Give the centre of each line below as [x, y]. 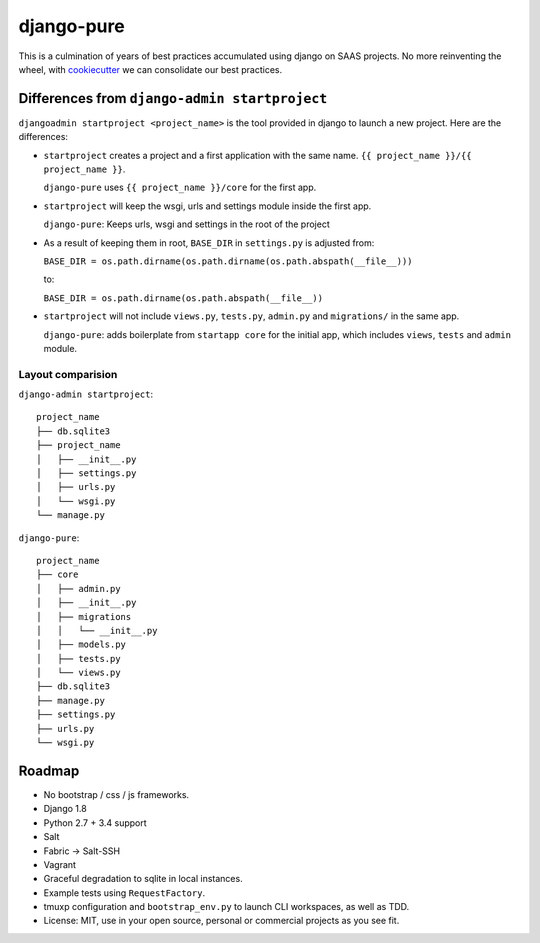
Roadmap [49, 770]
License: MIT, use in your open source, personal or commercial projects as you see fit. [221, 921]
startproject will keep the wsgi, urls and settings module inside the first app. [207, 206]
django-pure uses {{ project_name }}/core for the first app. [180, 187]
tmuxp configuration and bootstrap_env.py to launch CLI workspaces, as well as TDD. [226, 907]
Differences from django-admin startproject [173, 98]
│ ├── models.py [81, 644]
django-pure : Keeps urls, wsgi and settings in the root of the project [186, 224]
